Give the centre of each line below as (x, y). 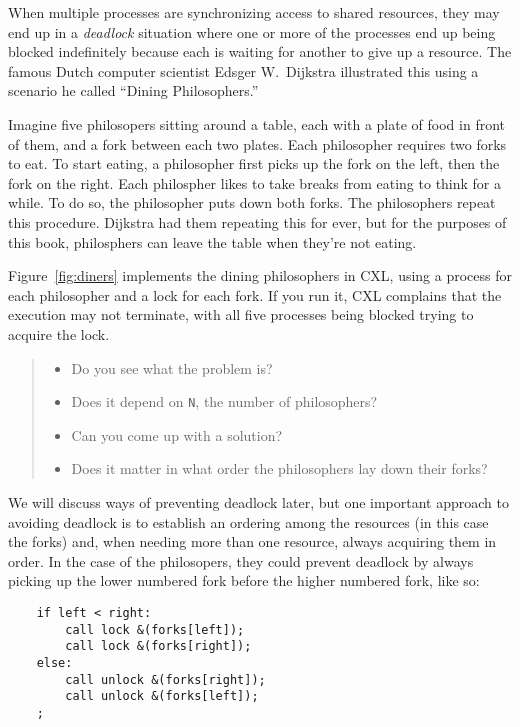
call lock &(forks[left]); (155, 629)
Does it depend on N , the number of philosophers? (224, 401)
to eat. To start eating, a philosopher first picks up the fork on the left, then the (254, 163)
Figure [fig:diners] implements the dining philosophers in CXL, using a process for (260, 275)
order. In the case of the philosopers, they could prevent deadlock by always (241, 560)
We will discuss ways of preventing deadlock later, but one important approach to (258, 501)
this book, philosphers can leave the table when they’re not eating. (212, 241)
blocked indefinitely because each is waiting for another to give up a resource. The (260, 51)
